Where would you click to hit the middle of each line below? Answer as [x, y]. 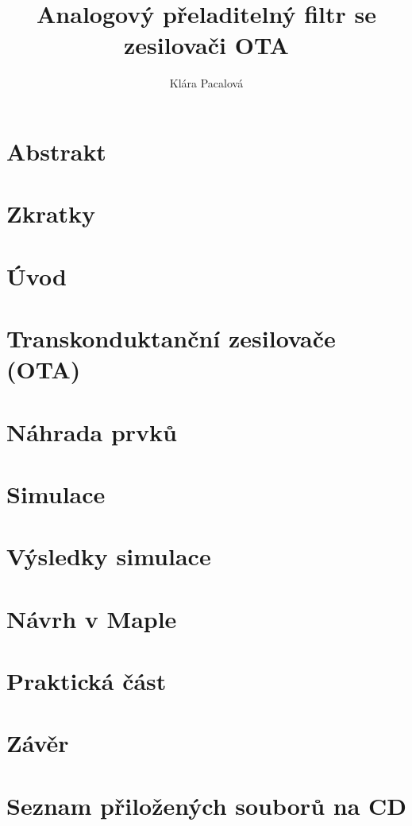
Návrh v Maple [92, 618]
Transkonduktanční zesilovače [171, 338]
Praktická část [87, 681]
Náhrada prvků [92, 431]
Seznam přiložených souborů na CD [206, 805]
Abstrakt [56, 151]
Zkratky [51, 213]
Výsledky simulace [109, 556]
